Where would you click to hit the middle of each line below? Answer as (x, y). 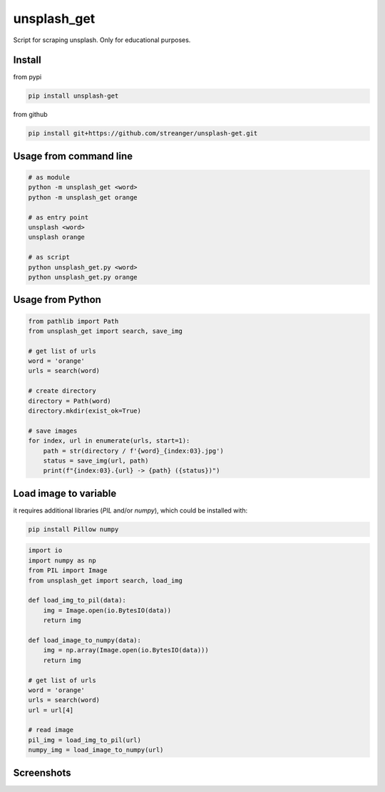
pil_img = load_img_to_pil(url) (85, 740)
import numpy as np (62, 560)
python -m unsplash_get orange (83, 197)
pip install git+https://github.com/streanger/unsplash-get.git (143, 133)
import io (45, 550)
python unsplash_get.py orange (83, 277)
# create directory (62, 391)
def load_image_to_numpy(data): (85, 640)
